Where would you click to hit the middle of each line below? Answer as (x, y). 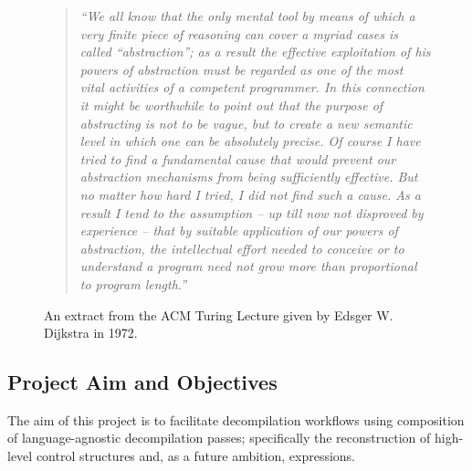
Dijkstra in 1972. (91, 333)
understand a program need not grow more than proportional (248, 266)
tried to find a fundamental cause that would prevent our (238, 158)
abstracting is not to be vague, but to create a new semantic (246, 123)
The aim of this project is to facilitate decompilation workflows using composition (236, 419)
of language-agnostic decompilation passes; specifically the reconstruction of (219, 438)
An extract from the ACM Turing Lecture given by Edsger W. (219, 314)
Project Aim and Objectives (142, 382)
